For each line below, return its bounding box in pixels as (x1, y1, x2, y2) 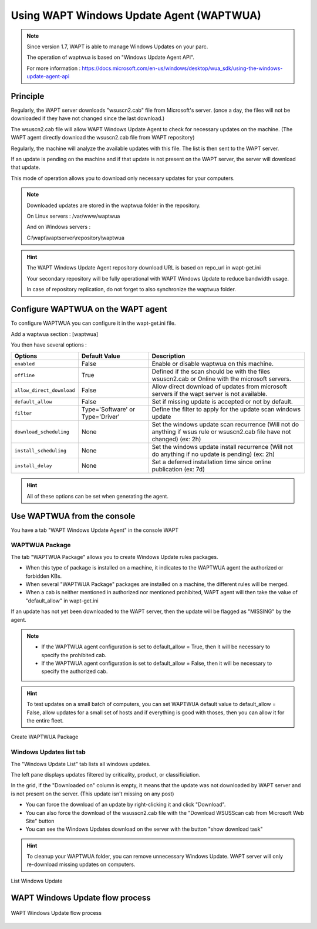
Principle (11, 91, 45, 101)
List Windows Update (11, 877, 63, 884)
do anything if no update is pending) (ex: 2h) (151, 450, 275, 458)
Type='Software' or (81, 405, 135, 414)
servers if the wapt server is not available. (151, 390, 268, 398)
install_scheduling (14, 447, 67, 454)
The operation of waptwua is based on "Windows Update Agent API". (26, 54, 195, 61)
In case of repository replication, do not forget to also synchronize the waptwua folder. (26, 286, 236, 293)
